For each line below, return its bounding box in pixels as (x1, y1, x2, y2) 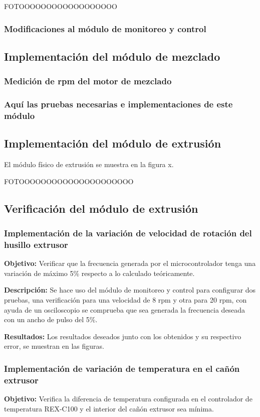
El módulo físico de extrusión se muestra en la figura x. (4, 159, 174, 170)
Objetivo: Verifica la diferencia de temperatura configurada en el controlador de (4, 393, 252, 404)
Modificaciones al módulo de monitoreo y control (4, 22, 206, 35)
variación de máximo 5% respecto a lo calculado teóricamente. (4, 267, 195, 278)
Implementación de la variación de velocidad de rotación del (4, 226, 252, 239)
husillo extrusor (4, 238, 68, 250)
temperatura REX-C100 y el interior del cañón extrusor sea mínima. (4, 403, 214, 413)
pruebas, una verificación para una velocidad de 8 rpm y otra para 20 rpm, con (4, 294, 247, 305)
